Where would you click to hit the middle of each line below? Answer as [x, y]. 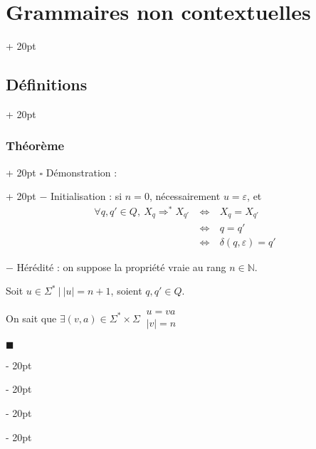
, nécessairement [185, 196]
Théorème [35, 146]
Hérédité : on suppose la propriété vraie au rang [121, 266]
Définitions [47, 84]
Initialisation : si [86, 196]
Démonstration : [81, 172]
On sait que [31, 318]
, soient [126, 291]
